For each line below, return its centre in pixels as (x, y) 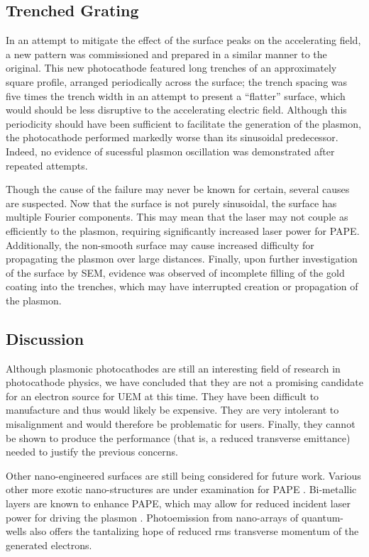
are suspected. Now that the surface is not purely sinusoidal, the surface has (171, 203)
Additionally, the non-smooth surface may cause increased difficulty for (160, 244)
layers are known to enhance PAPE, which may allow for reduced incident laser (178, 503)
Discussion (45, 338)
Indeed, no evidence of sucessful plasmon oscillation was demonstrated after (170, 151)
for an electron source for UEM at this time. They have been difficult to (163, 396)
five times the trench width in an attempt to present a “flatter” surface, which (176, 95)
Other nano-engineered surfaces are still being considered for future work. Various (183, 475)
